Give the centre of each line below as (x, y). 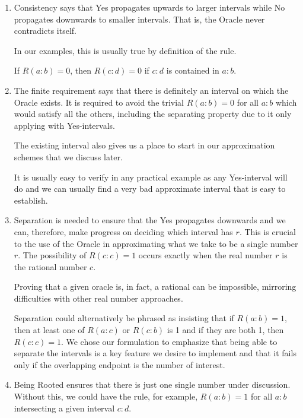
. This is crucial (267, 231)
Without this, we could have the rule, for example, (106, 396)
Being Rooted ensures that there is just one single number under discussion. (152, 384)
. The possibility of (52, 255)
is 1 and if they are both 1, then (225, 330)
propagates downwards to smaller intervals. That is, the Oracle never (139, 19)
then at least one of (49, 330)
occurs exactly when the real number (205, 255)
